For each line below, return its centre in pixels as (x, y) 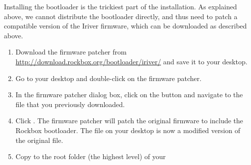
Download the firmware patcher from (71, 52)
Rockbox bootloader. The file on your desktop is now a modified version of (128, 130)
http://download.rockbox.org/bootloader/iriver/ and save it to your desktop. (131, 61)
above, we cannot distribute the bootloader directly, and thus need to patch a (121, 16)
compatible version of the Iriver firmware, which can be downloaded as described (125, 26)
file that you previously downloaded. (70, 104)
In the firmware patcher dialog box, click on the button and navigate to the (129, 95)
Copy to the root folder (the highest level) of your (91, 156)
